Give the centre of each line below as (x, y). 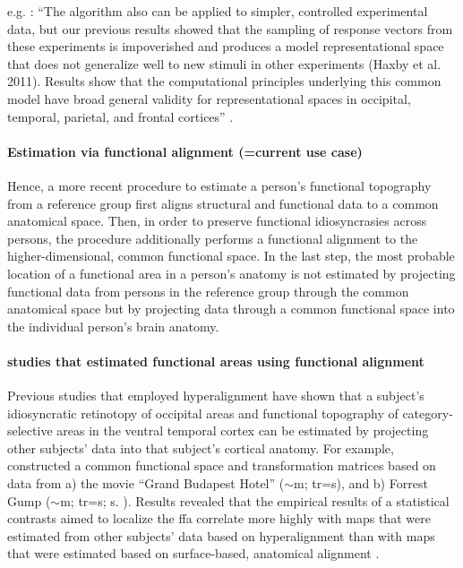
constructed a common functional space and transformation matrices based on (222, 465)
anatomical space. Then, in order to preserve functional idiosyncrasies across (217, 221)
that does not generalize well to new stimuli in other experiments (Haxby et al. (224, 63)
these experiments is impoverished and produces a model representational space (226, 46)
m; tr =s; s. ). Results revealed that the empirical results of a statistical (255, 500)
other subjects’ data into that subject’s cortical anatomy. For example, (201, 448)
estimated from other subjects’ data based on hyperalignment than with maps (221, 535)
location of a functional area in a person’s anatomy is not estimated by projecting (231, 273)
